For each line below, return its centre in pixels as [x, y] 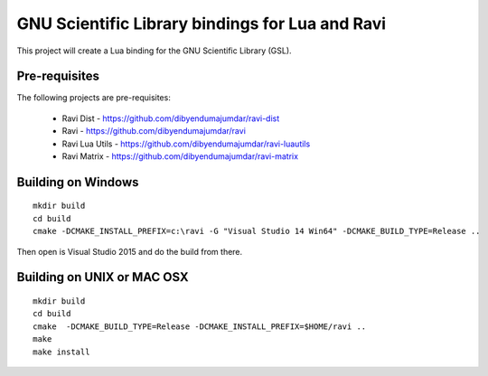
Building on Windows [78, 182]
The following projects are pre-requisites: [94, 98]
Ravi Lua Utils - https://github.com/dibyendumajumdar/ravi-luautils [186, 144]
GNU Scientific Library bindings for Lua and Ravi [202, 23]
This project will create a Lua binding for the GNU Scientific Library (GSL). [155, 51]
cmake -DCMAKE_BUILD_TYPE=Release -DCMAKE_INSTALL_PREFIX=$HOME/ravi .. [200, 326]
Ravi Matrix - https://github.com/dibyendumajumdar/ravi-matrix [180, 156]
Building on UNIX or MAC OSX [103, 277]
